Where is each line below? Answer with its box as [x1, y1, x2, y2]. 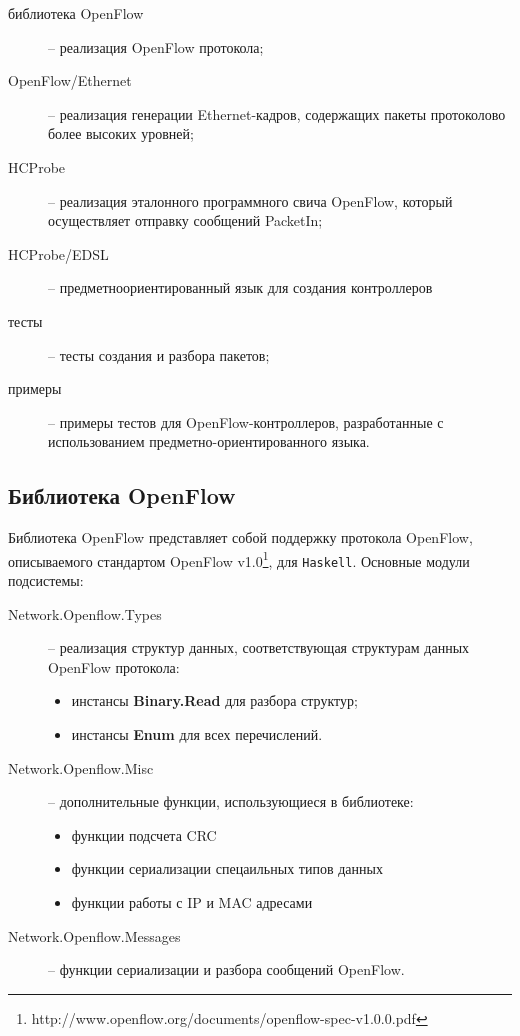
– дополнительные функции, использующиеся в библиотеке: [48, 791, 414, 812]
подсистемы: [8, 570, 84, 591]
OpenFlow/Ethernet [8, 70, 132, 91]
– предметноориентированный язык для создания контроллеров [48, 277, 433, 298]
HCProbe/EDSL [8, 243, 109, 264]
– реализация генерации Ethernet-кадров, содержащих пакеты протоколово [48, 103, 506, 124]
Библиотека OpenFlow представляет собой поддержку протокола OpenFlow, [8, 527, 473, 548]
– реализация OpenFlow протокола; [48, 36, 264, 57]
